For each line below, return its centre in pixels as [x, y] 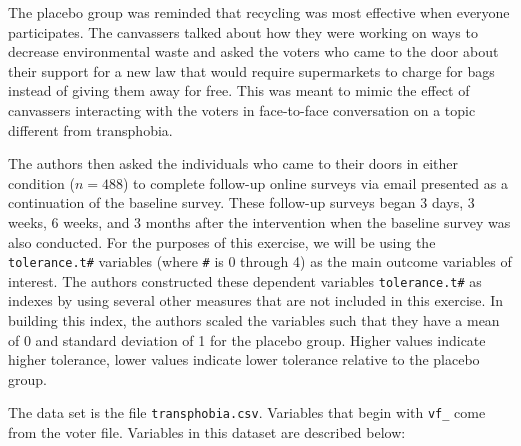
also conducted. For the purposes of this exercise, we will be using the [222, 241]
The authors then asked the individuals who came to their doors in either [233, 163]
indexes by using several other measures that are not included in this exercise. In [255, 300]
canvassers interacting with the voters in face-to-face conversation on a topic [242, 109]
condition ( [41, 182]
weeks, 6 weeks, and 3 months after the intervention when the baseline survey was [259, 221]
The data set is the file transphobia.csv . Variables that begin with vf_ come [247, 412]
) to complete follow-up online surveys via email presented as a [315, 182]
